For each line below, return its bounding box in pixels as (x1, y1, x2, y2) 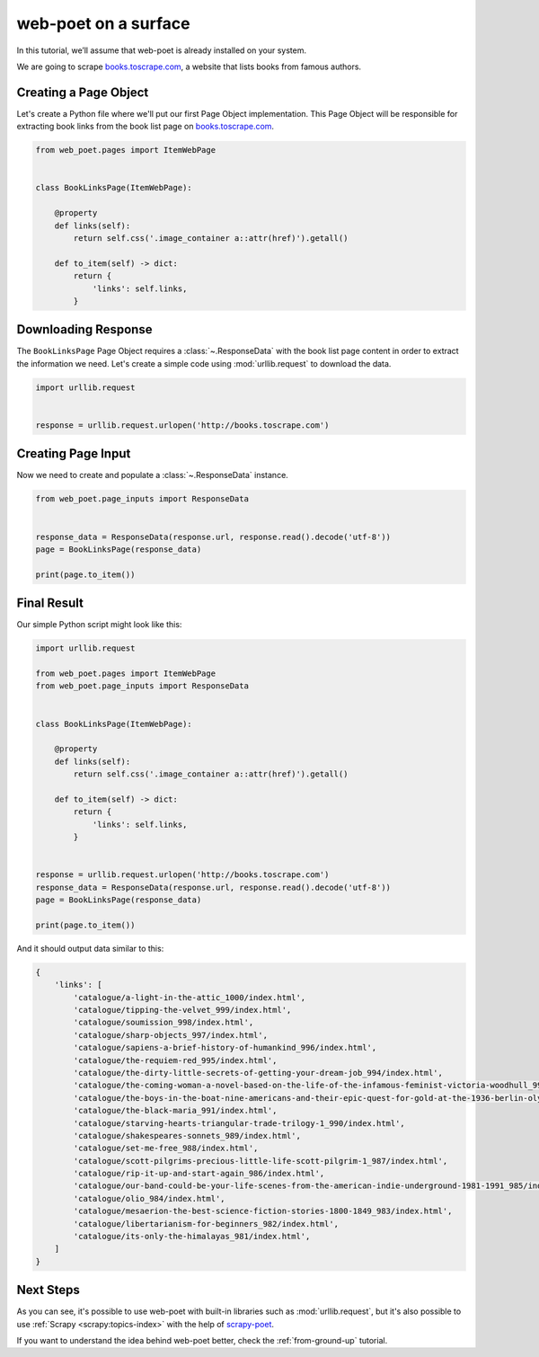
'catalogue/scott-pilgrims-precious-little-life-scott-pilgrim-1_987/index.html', (73, 1156, 448, 1166)
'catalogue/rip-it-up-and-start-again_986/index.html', (73, 1168, 325, 1179)
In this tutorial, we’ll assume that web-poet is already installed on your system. (16, 45, 307, 56)
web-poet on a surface (16, 13, 190, 33)
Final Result (16, 596, 84, 611)
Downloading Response (16, 322, 153, 337)
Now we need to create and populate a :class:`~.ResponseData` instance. (16, 470, 289, 481)
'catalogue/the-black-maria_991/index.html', (73, 1105, 278, 1116)
